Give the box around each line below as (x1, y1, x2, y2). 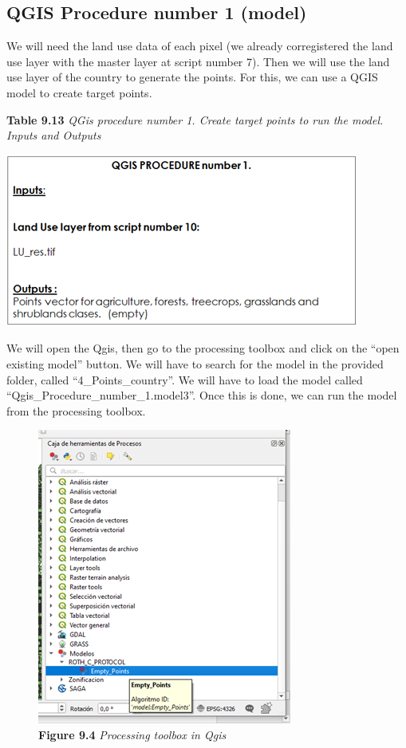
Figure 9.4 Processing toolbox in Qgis (38, 726, 227, 742)
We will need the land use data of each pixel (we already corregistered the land (6, 37, 393, 54)
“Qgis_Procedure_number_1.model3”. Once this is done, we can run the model (6, 387, 397, 404)
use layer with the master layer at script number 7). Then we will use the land (6, 53, 390, 69)
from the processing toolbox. (6, 402, 146, 419)
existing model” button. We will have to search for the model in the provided (6, 355, 384, 372)
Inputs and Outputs (6, 127, 101, 144)
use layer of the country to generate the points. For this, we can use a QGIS (6, 69, 378, 85)
